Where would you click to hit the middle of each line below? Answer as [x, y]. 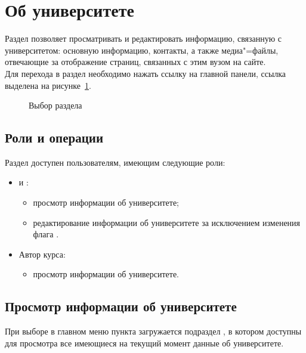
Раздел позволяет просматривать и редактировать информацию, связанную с [143, 38]
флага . [46, 234]
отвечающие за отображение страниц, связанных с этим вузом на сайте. [135, 62]
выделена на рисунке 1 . [48, 85]
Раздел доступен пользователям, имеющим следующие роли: [115, 162]
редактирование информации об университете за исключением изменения [167, 222]
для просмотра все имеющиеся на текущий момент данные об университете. [144, 343]
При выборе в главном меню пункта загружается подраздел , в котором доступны [153, 331]
